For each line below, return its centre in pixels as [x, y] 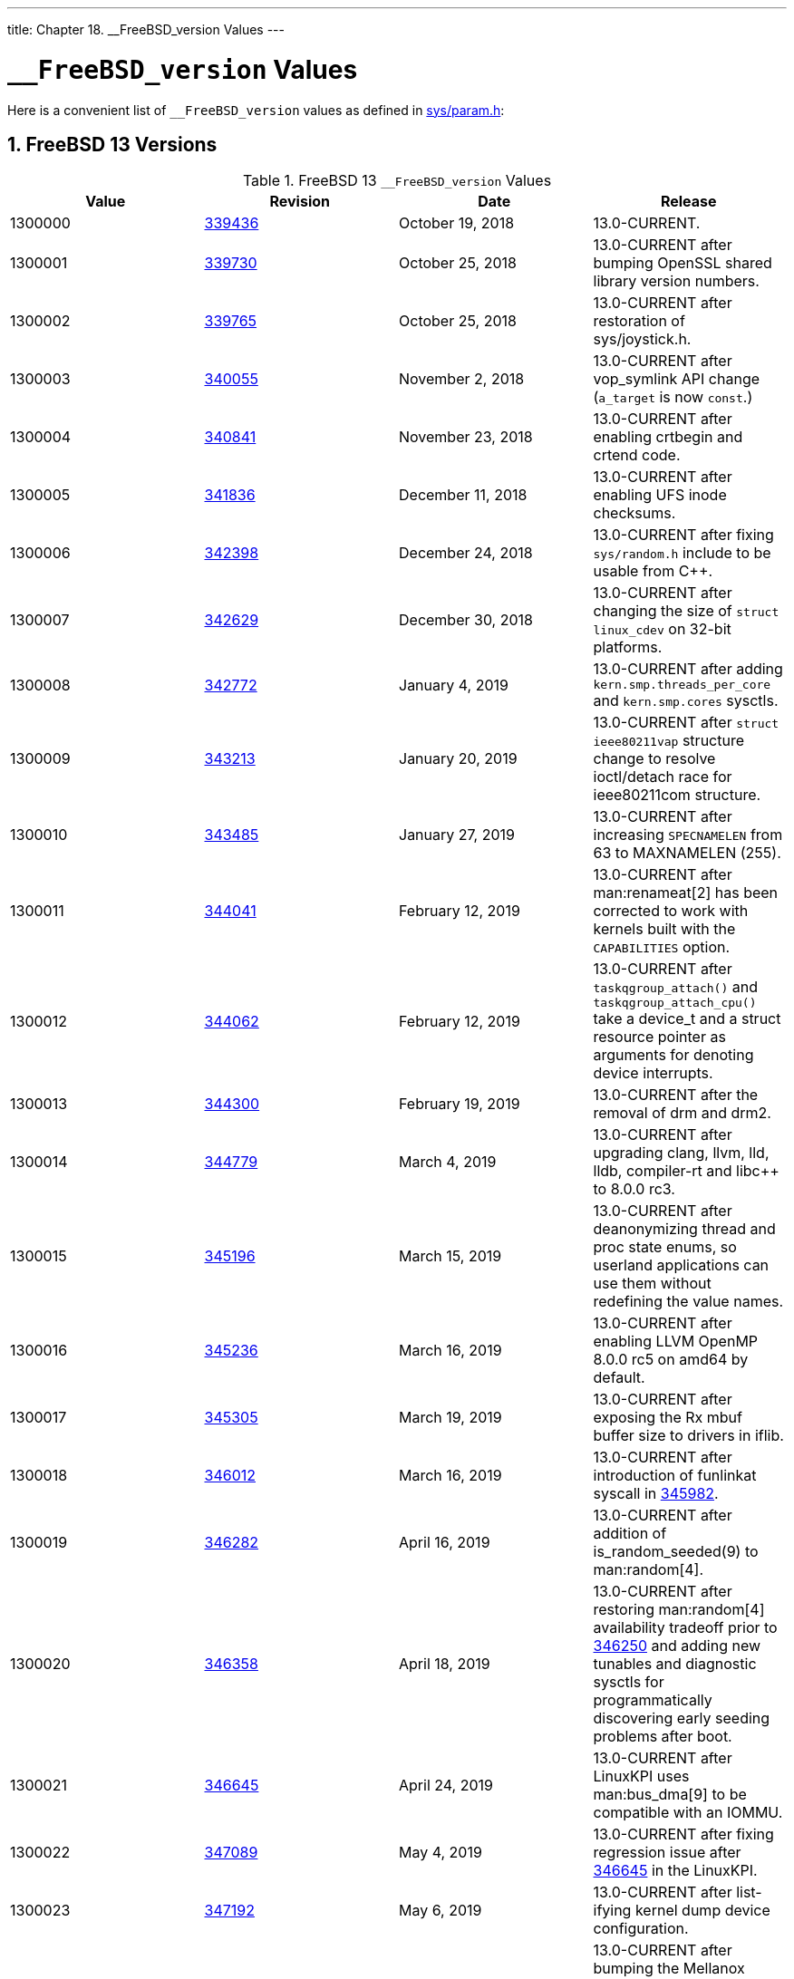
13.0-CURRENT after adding [688, 669]
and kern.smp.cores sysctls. [686, 701]
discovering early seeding [682, 1718]
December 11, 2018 [463, 495]
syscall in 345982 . [656, 1494]
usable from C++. [653, 571]
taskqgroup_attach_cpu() [675, 1003]
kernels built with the [664, 929]
